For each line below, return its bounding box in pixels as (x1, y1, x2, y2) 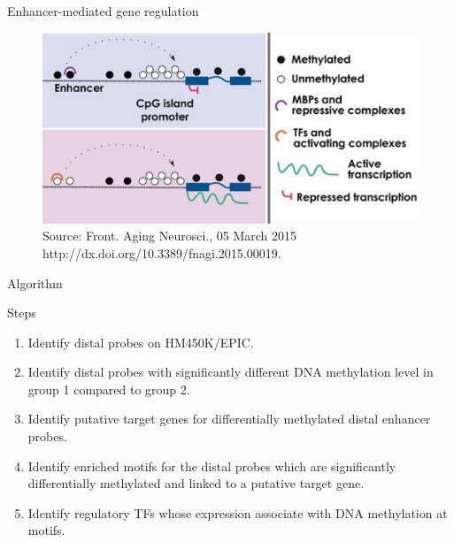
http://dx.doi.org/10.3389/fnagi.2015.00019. (42, 243, 281, 262)
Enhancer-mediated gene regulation (7, 2, 199, 19)
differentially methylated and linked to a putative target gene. (27, 474, 365, 492)
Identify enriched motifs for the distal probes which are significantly (27, 456, 396, 475)
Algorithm (7, 273, 63, 292)
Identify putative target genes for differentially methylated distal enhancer (27, 409, 431, 428)
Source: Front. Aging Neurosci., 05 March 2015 (42, 226, 297, 245)
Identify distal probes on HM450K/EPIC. (27, 332, 254, 351)
